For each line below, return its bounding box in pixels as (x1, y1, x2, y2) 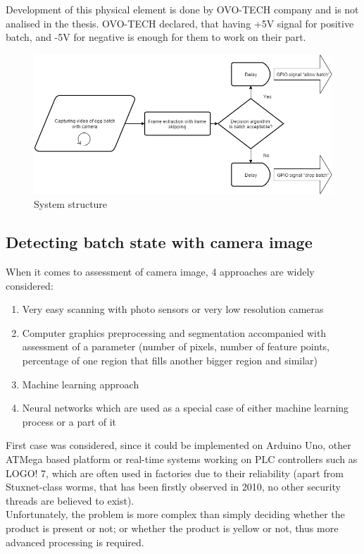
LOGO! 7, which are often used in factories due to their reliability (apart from (6, 465, 344, 480)
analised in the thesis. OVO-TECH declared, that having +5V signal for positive (6, 16, 354, 30)
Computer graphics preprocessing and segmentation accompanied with (22, 325, 327, 340)
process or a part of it (22, 414, 117, 429)
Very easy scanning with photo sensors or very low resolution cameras (22, 302, 324, 316)
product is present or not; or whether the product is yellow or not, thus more (6, 520, 339, 535)
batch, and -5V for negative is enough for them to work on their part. (6, 30, 306, 44)
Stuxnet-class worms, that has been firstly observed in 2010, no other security (6, 479, 341, 494)
